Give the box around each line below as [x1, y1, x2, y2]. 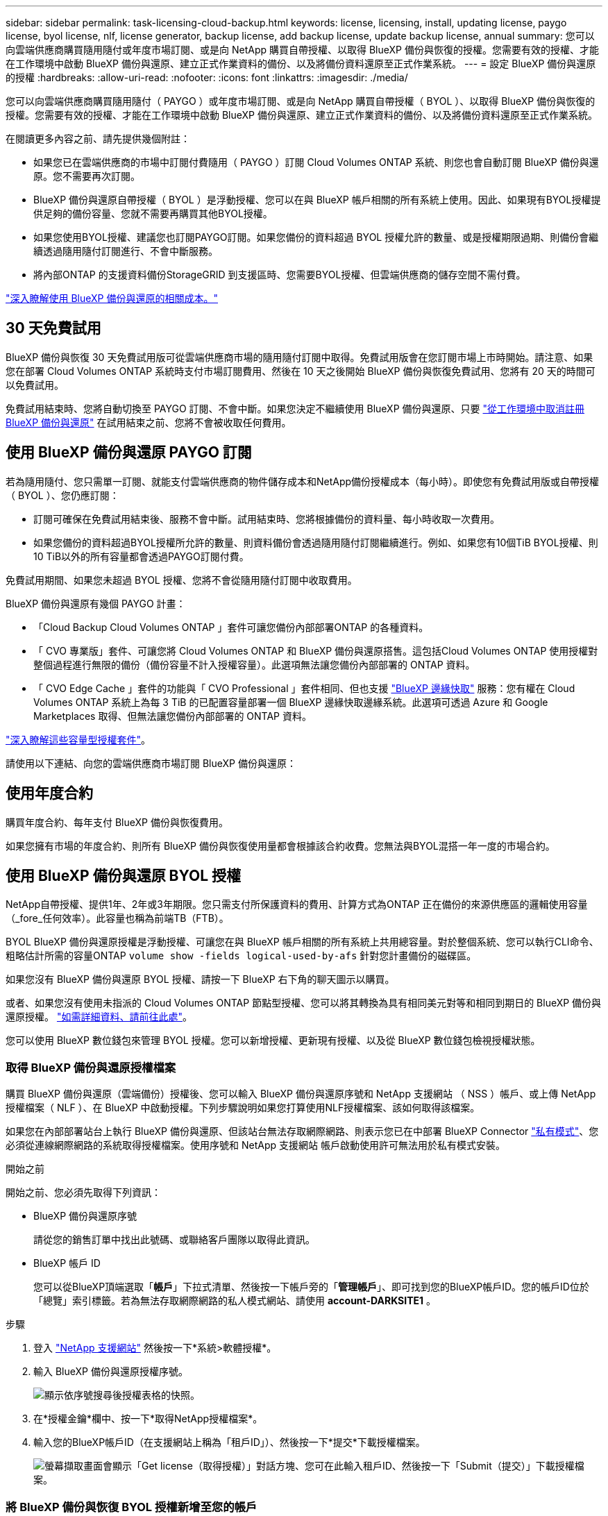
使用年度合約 [6, 784, 93, 802]
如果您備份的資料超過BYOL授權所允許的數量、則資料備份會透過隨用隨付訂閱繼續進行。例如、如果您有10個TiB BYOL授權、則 [33, 536, 598, 548]
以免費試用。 [6, 378, 64, 391]
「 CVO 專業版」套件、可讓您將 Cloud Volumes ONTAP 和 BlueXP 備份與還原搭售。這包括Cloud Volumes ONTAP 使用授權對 [33, 644, 598, 657]
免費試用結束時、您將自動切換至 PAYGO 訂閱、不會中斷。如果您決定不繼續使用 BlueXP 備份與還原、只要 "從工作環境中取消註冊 [6, 402, 585, 414]
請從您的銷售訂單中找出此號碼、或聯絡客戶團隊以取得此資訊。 [33, 1233, 315, 1246]
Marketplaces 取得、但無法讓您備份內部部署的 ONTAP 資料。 [33, 709, 312, 722]
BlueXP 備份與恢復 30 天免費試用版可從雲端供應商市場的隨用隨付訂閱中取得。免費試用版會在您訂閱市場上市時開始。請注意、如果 [6, 351, 593, 363]
